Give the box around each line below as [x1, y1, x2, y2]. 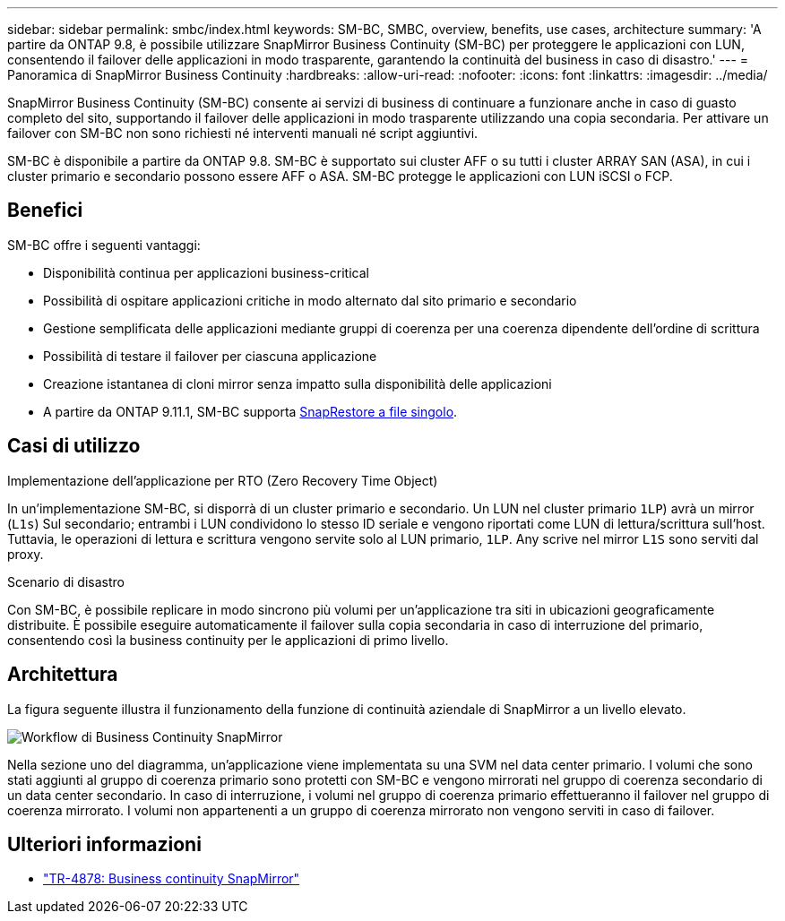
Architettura [7, 663, 118, 686]
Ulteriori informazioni [7, 832, 202, 856]
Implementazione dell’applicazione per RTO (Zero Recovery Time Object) [7, 472, 438, 488]
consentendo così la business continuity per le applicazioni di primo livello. [7, 632, 449, 648]
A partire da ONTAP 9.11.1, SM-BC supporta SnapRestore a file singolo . [43, 403, 458, 419]
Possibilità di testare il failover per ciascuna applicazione [43, 348, 377, 364]
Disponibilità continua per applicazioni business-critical [43, 264, 369, 280]
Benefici [7, 199, 83, 222]
